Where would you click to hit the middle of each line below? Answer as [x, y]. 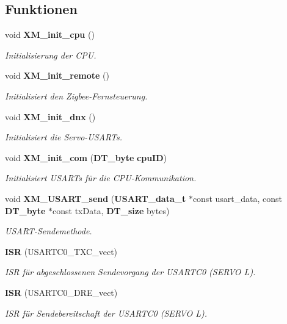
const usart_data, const [237, 198]
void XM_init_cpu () [50, 34]
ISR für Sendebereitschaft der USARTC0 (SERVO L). [106, 313]
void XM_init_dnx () [50, 116]
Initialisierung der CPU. [51, 55]
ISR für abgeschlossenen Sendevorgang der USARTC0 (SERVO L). [130, 272]
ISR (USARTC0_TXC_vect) [61, 251]
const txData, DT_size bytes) [111, 210]
